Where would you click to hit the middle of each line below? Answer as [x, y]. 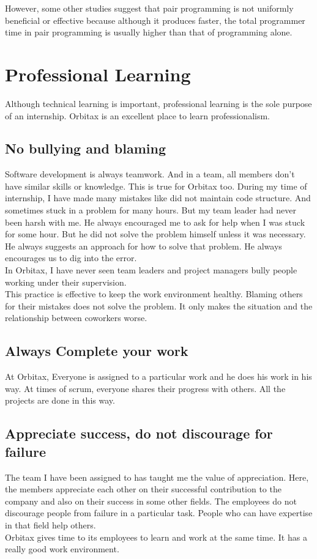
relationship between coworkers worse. [76, 318]
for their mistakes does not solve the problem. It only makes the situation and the [159, 305]
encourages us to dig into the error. [71, 258]
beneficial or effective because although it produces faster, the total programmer [155, 20]
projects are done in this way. [60, 400]
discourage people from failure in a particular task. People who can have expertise [159, 513]
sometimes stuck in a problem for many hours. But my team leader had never [151, 210]
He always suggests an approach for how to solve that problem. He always [144, 246]
